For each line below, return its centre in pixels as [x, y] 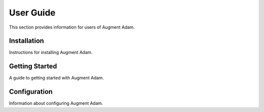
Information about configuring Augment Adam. [56, 103]
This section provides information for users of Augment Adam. [72, 27]
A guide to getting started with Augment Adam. [56, 78]
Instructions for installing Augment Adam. [51, 52]
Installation [26, 41]
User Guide [32, 13]
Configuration [31, 92]
